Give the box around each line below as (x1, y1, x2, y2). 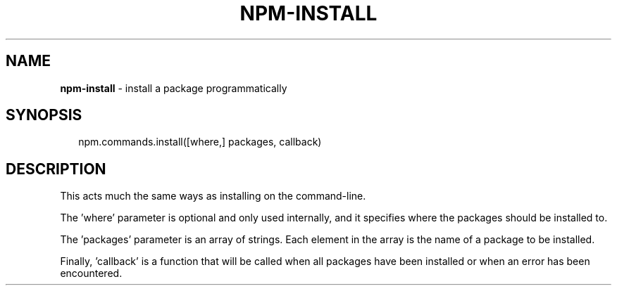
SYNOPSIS (6, 106, 82, 124)
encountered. (60, 267, 123, 280)
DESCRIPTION (6, 160, 106, 178)
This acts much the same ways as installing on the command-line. (60, 190, 366, 202)
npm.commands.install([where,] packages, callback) (78, 136, 322, 148)
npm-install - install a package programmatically (60, 82, 287, 94)
